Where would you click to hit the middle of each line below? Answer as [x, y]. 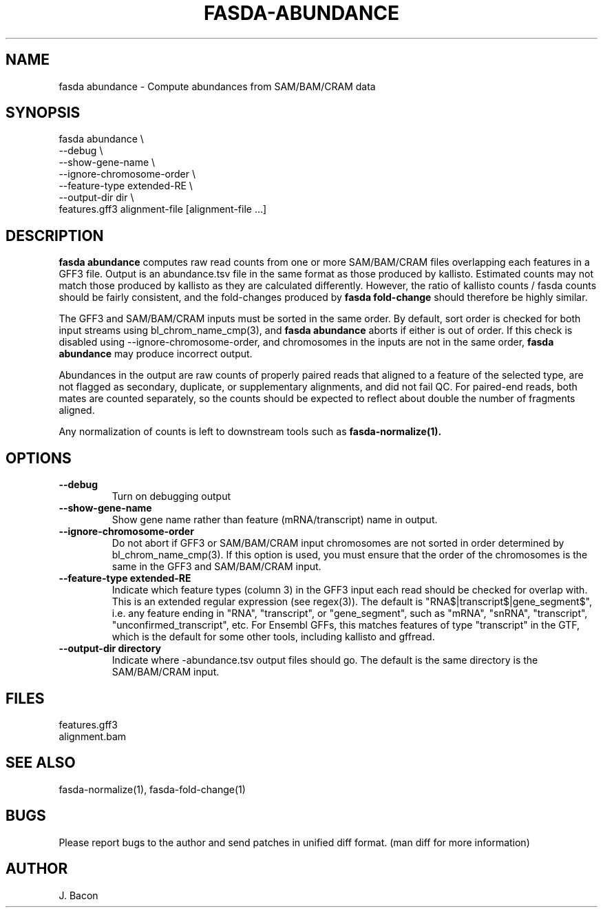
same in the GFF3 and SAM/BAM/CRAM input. [216, 567]
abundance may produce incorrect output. [156, 354]
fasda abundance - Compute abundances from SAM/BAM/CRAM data [217, 86]
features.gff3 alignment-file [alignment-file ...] [163, 209]
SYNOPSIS [43, 113]
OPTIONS [39, 458]
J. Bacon [78, 895]
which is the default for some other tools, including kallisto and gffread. [273, 637]
